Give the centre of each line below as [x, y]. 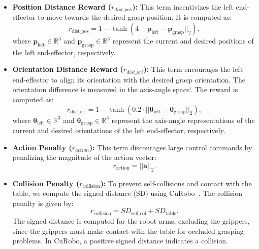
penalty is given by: [43, 203]
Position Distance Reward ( [62, 7]
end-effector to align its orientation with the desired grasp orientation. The [129, 79]
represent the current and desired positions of [183, 41]
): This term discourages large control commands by [171, 147]
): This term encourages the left [193, 69]
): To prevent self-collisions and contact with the [176, 183]
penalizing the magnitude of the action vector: [84, 157]
